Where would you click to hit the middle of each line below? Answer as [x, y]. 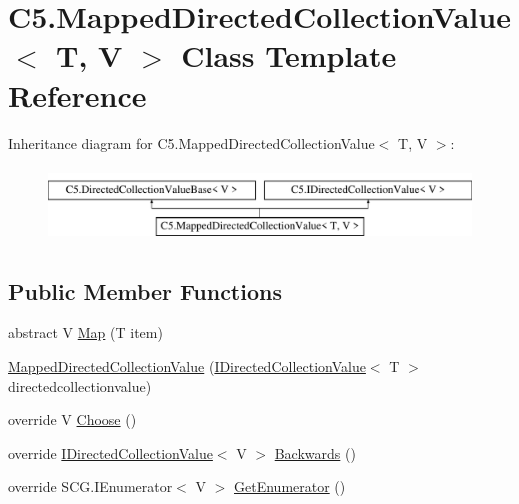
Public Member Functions [145, 290]
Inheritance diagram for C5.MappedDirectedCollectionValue [191, 142]
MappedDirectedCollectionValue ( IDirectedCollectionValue [187, 366]
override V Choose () [72, 419]
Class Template [289, 55]
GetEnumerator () [290, 486]
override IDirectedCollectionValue [110, 452]
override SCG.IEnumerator [90, 486]
